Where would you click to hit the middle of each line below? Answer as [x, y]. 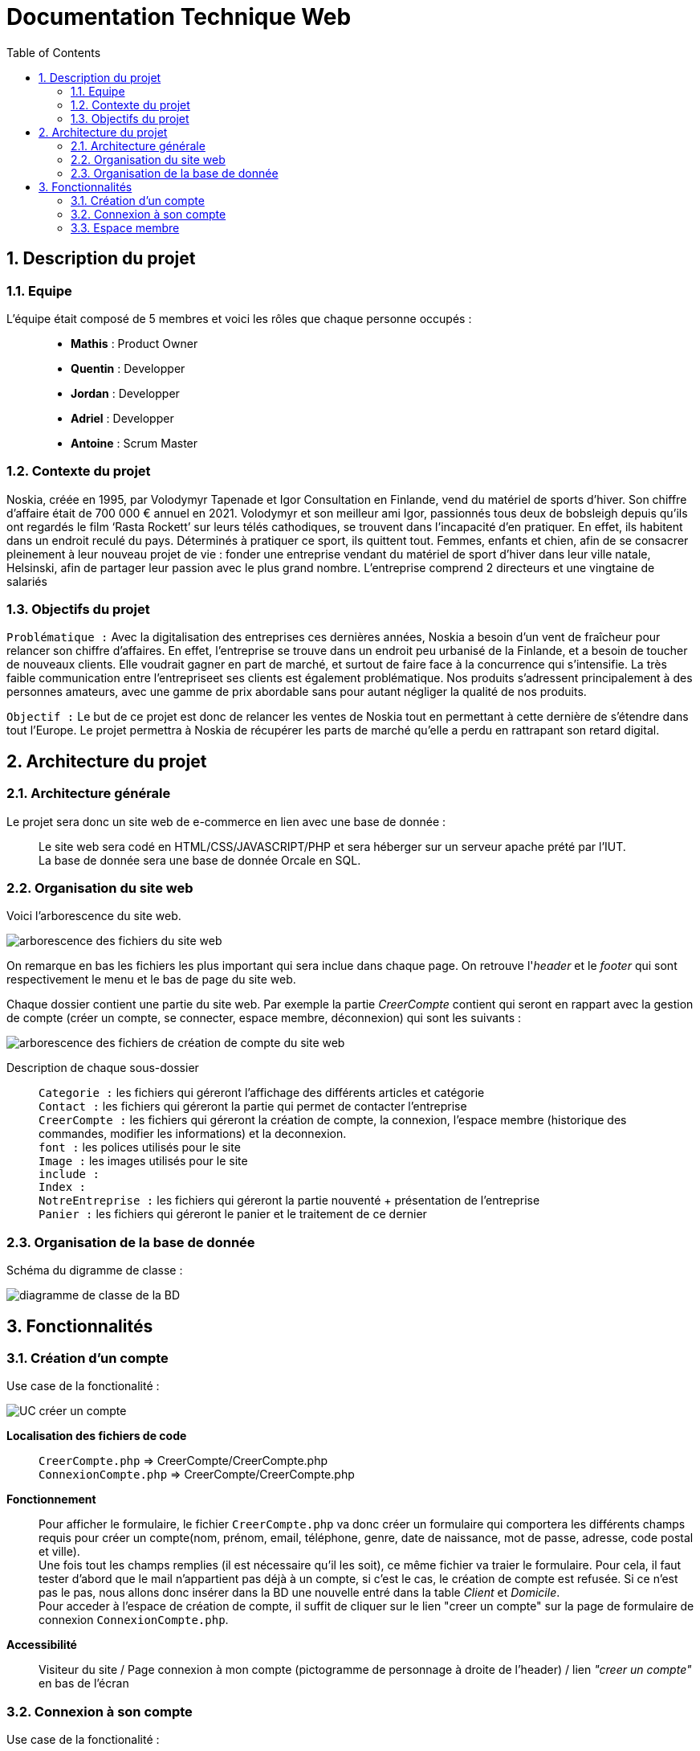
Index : [63, 1187]
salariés [27, 581]
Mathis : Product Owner [134, 343]
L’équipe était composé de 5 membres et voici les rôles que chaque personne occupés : [239, 318]
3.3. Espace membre [125, 227]
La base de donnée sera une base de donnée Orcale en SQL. [200, 860]
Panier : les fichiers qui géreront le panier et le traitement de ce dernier [233, 1214]
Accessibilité [42, 1645]
